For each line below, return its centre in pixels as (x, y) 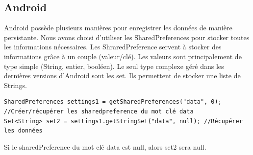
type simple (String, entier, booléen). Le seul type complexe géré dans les (114, 66)
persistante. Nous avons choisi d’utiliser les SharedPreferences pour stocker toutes (127, 37)
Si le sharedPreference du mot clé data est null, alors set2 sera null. (105, 146)
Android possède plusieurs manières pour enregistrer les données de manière (118, 28)
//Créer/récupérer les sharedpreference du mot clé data (99, 111)
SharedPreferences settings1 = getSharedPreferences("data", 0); (113, 102)
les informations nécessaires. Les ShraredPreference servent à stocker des (113, 47)
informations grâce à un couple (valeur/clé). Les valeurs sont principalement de (123, 56)
